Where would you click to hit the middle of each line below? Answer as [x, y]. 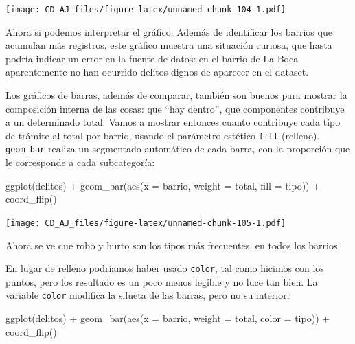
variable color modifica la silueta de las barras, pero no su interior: [148, 295]
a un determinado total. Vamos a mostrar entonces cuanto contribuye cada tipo [173, 122]
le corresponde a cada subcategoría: [80, 162]
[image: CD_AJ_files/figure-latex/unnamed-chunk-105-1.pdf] [146, 223]
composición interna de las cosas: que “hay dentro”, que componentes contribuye [175, 108]
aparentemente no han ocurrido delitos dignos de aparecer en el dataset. [157, 72]
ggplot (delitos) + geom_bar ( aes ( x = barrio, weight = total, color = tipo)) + [168, 318]
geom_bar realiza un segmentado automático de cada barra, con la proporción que [178, 149]
